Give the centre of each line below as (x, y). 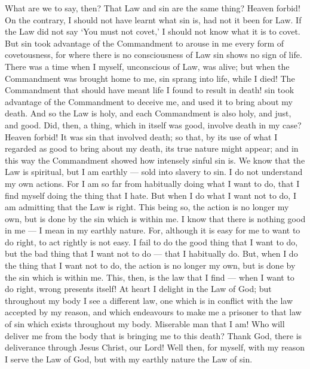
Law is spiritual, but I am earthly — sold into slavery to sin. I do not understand (154, 172)
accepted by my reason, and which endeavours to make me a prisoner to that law (153, 312)
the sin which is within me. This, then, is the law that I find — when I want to (150, 277)
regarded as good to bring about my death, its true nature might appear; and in (152, 148)
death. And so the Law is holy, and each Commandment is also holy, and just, (148, 113)
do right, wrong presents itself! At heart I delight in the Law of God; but (138, 289)
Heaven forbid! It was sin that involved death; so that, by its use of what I (141, 136)
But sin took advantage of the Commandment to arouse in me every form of (145, 43)
